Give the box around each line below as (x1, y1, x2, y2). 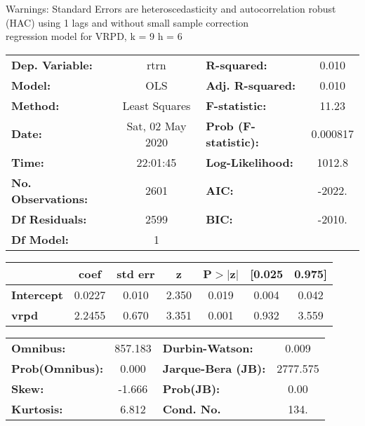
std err (117, 265, 155, 282)
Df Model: (11, 231, 69, 247)
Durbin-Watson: (162, 339, 253, 356)
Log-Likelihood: (206, 153, 293, 170)
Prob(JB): (162, 380, 220, 397)
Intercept (11, 286, 63, 303)
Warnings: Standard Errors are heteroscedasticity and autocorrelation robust (6, 1, 336, 15)
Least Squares (122, 97, 191, 114)
